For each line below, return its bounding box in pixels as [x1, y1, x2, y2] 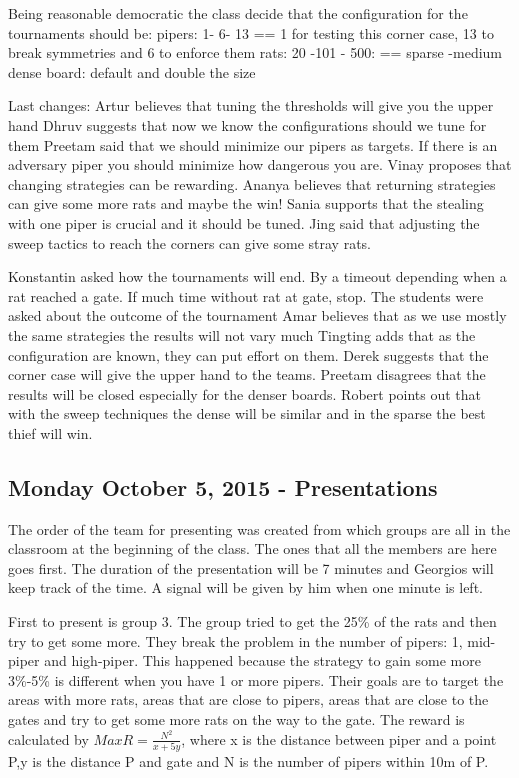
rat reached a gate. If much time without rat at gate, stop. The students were [8, 285, 484, 306]
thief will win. [8, 422, 93, 443]
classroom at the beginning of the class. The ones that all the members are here [8, 538, 497, 559]
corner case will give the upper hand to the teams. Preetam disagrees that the [8, 364, 486, 385]
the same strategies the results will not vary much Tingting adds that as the [8, 324, 476, 345]
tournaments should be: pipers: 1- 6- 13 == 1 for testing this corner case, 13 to [8, 22, 494, 43]
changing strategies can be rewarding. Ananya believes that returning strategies [8, 173, 496, 194]
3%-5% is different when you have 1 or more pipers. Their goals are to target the [8, 669, 504, 690]
